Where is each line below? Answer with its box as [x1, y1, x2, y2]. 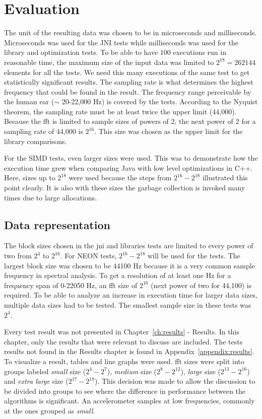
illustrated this [202, 172, 248, 183]
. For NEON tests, [60, 250, 117, 261]
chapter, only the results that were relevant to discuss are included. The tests [4, 336, 243, 346]
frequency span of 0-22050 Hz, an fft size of [4, 280, 138, 290]
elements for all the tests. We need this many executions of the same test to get [4, 66, 250, 77]
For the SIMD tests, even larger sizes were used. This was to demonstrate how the [4, 153, 258, 163]
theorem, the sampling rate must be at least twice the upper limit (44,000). [4, 106, 237, 116]
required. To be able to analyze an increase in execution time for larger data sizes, [4, 290, 257, 300]
